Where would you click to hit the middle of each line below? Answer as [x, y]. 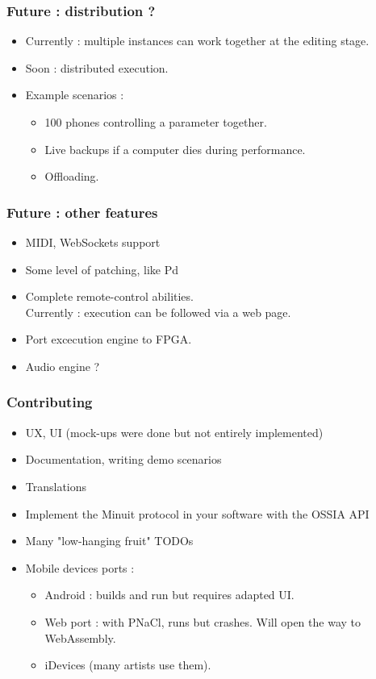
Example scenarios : [75, 95]
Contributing [50, 402]
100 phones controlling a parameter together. [156, 122]
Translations [56, 486]
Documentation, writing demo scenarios [123, 459]
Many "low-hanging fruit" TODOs [109, 541]
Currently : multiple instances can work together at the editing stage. [197, 41]
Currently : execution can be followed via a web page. [158, 312]
